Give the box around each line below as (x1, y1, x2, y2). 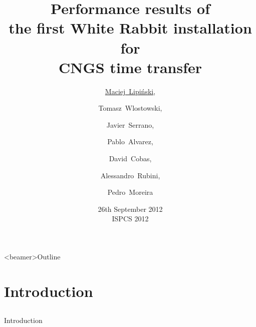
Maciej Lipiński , (105, 86, 156, 96)
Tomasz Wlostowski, (98, 103, 162, 113)
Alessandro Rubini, (100, 170, 160, 180)
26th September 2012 (98, 203, 163, 214)
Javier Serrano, (106, 119, 154, 130)
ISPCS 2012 (112, 213, 149, 224)
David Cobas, (109, 153, 152, 164)
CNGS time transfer (58, 57, 202, 77)
